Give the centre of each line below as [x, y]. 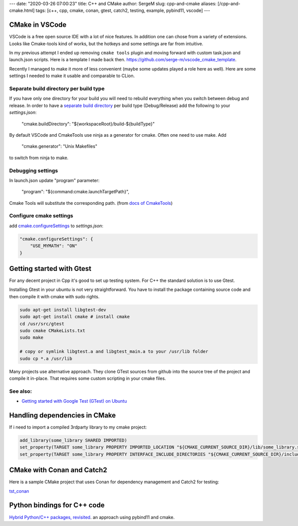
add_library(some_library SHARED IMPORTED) [74, 440]
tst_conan [19, 491]
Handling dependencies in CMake [63, 415]
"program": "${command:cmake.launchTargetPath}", [75, 192]
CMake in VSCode [38, 25]
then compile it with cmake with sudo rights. [54, 296]
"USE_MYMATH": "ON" [54, 246]
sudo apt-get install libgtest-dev [63, 310]
